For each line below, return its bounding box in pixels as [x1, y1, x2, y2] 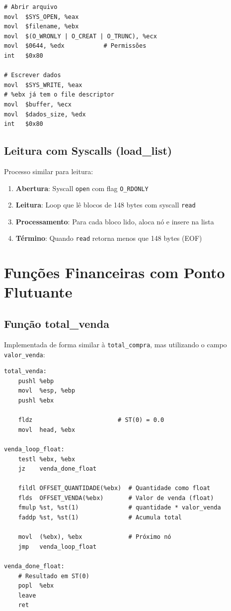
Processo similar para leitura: [4, 166, 93, 176]
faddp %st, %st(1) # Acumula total [18, 514, 182, 521]
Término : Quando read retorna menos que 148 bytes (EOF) [15, 233, 202, 243]
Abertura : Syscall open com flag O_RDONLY [15, 183, 149, 193]
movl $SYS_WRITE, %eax [4, 81, 82, 89]
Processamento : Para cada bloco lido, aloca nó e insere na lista [15, 216, 214, 226]
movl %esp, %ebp [18, 387, 76, 395]
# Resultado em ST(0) [18, 572, 89, 580]
